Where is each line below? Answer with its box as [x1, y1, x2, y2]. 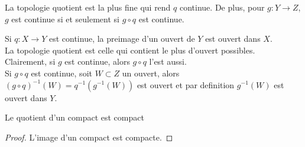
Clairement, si [5, 55, 56, 68]
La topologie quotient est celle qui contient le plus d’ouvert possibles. [5, 44, 255, 56]
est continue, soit [31, 66, 92, 79]
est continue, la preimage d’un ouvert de [48, 32, 195, 45]
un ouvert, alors [122, 66, 180, 79]
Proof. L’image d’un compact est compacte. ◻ [5, 131, 173, 143]
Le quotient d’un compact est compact [5, 111, 144, 123]
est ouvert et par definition [137, 78, 235, 91]
